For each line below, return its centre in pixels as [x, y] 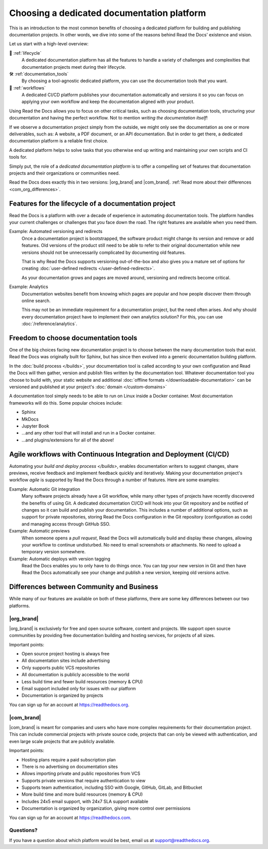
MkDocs [30, 419]
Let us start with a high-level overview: [49, 44]
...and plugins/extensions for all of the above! [68, 440]
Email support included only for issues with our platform [79, 689]
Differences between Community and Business [84, 587]
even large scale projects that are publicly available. [62, 741]
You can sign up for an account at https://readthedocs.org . [69, 705]
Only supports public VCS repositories [61, 667]
